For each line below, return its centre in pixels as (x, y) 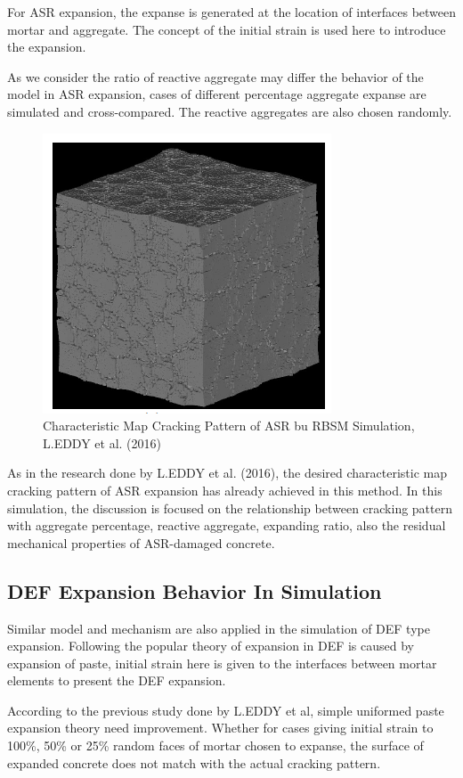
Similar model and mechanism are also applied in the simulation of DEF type (219, 628)
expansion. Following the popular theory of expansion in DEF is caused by (211, 646)
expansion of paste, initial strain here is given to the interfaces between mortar (222, 663)
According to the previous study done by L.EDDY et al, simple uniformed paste (226, 710)
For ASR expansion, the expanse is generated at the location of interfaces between (232, 12)
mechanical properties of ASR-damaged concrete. (141, 542)
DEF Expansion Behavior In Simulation (195, 590)
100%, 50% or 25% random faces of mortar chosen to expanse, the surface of (215, 745)
